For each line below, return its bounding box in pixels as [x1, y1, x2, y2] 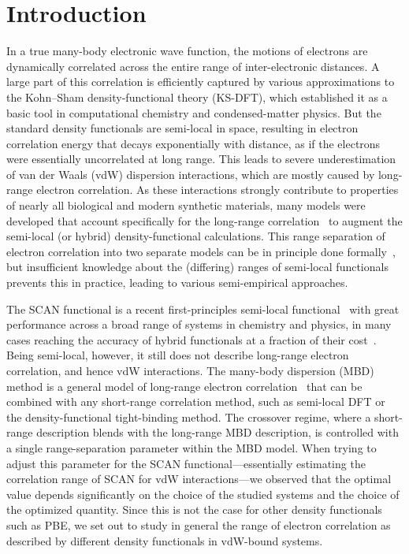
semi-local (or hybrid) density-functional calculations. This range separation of [6, 228, 385, 244]
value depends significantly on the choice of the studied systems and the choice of [6, 485, 400, 502]
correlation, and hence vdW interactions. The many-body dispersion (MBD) [6, 363, 374, 378]
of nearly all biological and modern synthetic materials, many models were [6, 197, 366, 214]
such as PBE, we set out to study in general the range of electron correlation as [6, 516, 391, 533]
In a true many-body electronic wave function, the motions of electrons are [6, 43, 368, 59]
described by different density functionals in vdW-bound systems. [6, 532, 323, 548]
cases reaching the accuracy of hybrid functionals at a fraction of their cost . [6, 331, 377, 348]
